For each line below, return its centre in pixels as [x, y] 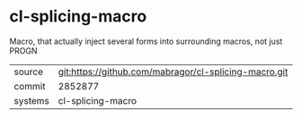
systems [31, 100]
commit [30, 86]
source [28, 72]
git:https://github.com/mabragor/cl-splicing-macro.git [173, 72]
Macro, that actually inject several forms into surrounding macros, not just [146, 41]
